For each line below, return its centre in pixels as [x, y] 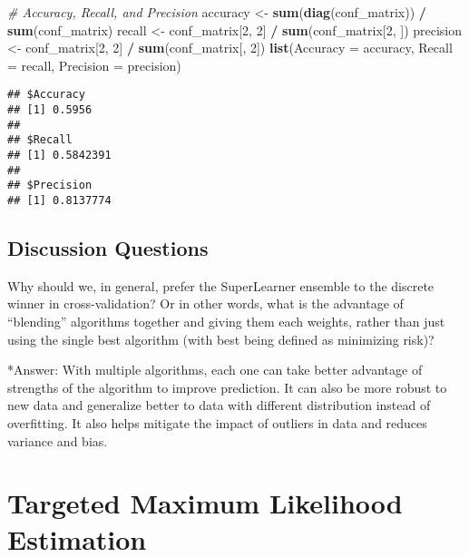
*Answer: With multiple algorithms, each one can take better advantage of [215, 370]
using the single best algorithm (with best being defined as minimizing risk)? [221, 339]
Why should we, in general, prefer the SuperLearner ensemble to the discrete [221, 285]
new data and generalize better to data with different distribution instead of [219, 405]
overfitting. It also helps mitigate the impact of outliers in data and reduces [217, 422]
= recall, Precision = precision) [94, 65]
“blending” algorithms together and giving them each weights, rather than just [226, 322]
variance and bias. [58, 440]
